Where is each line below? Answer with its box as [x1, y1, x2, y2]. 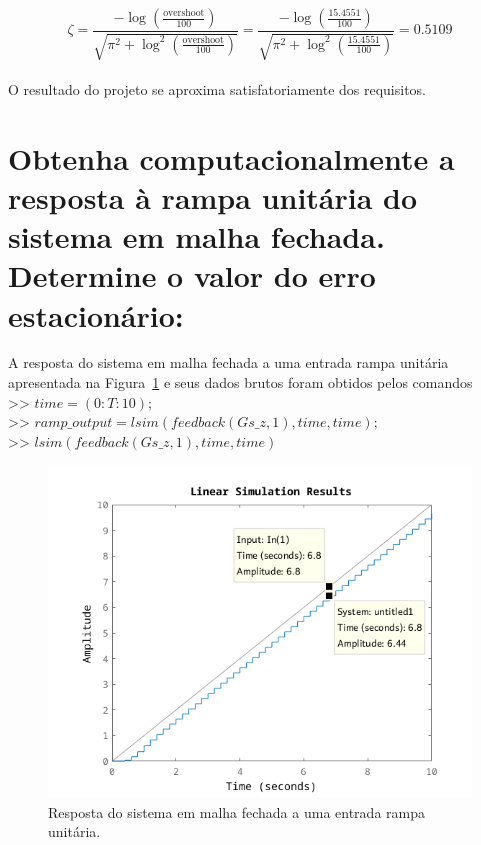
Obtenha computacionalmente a [8, 137, 455, 178]
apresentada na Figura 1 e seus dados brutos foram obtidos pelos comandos [8, 372, 473, 393]
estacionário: [8, 294, 184, 335]
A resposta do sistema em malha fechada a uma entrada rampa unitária [8, 352, 449, 373]
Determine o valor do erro [8, 255, 376, 296]
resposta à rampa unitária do [8, 176, 418, 217]
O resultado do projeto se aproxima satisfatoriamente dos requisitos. [8, 79, 427, 100]
